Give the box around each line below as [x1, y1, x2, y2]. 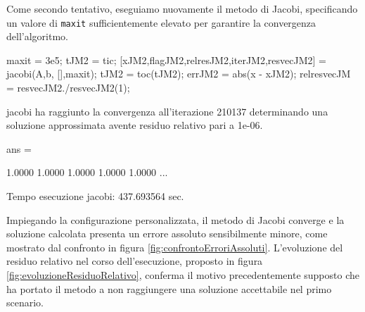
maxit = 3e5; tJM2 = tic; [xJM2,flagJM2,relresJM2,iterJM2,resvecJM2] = [6, 52, 326, 67]
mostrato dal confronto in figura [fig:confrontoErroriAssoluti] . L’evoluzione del [6, 239, 343, 254]
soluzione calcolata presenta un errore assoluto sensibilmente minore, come [6, 226, 328, 241]
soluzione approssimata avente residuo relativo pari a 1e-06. [6, 118, 263, 132]
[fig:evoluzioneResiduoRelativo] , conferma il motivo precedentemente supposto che [6, 267, 359, 282]
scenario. [6, 295, 44, 310]
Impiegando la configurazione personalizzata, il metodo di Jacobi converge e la [6, 212, 345, 227]
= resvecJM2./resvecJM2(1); [6, 80, 130, 95]
